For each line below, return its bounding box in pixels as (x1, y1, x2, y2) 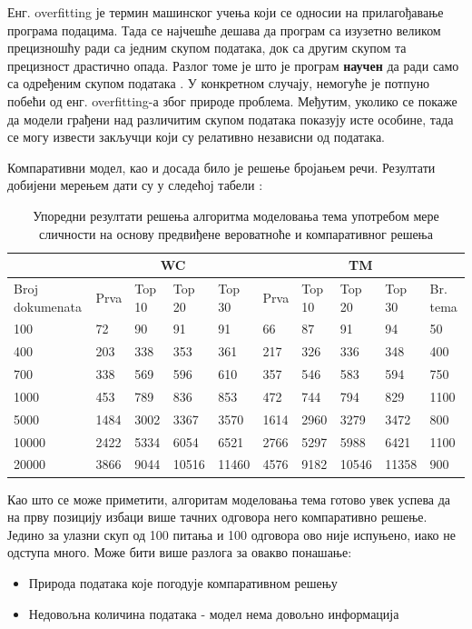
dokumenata (14, 296, 83, 315)
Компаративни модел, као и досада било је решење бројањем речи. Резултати (7, 157, 436, 176)
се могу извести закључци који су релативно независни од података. (7, 127, 386, 146)
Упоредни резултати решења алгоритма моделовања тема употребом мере (33, 205, 439, 225)
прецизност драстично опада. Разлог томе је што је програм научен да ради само (7, 55, 459, 75)
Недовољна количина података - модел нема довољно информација (28, 604, 399, 623)
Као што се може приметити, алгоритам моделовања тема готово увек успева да (7, 489, 451, 508)
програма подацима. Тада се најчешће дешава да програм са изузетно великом (7, 20, 441, 39)
